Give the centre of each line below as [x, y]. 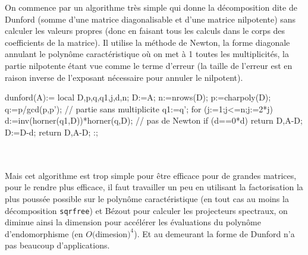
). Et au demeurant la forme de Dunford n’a [214, 233]
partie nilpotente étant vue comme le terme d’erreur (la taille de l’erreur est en [149, 65]
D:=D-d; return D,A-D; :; [51, 132]
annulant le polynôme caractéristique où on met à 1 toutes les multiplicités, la [147, 54]
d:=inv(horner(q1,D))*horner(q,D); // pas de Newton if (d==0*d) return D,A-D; [154, 120]
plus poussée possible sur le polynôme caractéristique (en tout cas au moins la [147, 198]
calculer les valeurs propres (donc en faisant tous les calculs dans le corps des [145, 31]
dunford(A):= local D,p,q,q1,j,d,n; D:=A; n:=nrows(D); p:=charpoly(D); [138, 97]
